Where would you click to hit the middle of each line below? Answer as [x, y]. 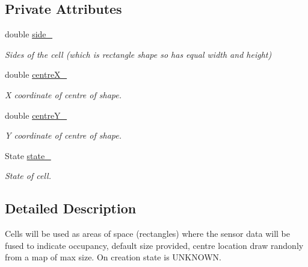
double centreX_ [36, 74]
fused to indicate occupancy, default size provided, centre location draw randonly [154, 245]
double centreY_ [36, 115]
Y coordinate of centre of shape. [63, 135]
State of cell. [28, 176]
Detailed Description [71, 208]
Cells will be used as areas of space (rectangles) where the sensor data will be [147, 234]
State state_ [28, 155]
